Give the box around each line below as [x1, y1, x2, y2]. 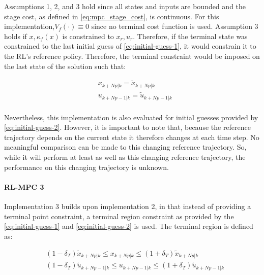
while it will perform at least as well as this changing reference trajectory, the [4, 151, 246, 162]
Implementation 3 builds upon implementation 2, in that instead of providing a [4, 200, 251, 211]
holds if [4, 30, 27, 41]
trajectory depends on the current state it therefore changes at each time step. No [4, 131, 259, 142]
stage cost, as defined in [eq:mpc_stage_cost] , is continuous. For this [4, 11, 219, 21]
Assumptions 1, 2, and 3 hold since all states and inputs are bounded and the [4, 1, 246, 11]
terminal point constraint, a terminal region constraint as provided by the [4, 211, 234, 221]
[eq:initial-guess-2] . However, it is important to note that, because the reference [4, 122, 251, 132]
